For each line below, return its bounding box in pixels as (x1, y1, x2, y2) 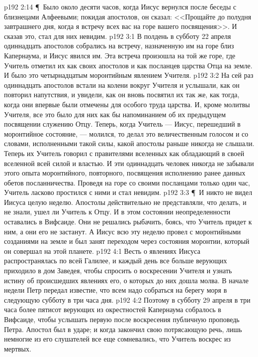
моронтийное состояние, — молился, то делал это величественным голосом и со (4, 128, 249, 139)
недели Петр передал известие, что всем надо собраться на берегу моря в (4, 285, 227, 295)
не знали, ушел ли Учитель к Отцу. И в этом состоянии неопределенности (4, 206, 231, 217)
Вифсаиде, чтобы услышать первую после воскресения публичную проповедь (4, 314, 240, 324)
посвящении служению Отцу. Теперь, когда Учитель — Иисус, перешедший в (4, 119, 241, 129)
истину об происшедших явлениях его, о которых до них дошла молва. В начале (4, 275, 249, 285)
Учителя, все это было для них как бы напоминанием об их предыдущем (4, 109, 226, 119)
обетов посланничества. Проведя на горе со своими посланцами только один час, (4, 177, 250, 187)
